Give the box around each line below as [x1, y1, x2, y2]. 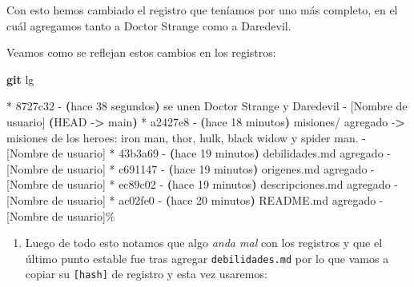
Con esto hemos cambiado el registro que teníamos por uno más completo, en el [6, 2, 398, 18]
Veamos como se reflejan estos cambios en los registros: [6, 44, 276, 61]
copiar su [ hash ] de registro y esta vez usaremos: [25, 265, 267, 282]
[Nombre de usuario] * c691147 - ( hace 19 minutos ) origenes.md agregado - [6, 160, 375, 177]
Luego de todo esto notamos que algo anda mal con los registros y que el [25, 234, 383, 251]
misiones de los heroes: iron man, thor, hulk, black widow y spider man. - [6, 129, 366, 145]
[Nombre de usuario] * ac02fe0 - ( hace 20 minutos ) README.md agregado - [6, 191, 384, 208]
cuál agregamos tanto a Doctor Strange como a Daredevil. [6, 17, 291, 34]
